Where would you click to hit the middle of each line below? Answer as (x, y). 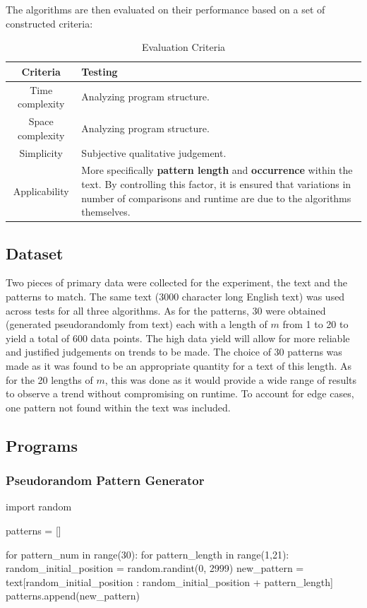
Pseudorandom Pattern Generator (105, 480)
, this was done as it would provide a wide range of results (231, 379)
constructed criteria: (49, 23)
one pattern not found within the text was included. (118, 407)
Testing (100, 71)
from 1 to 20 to (315, 324)
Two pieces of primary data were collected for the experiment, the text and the (177, 282)
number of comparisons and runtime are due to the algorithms (216, 198)
